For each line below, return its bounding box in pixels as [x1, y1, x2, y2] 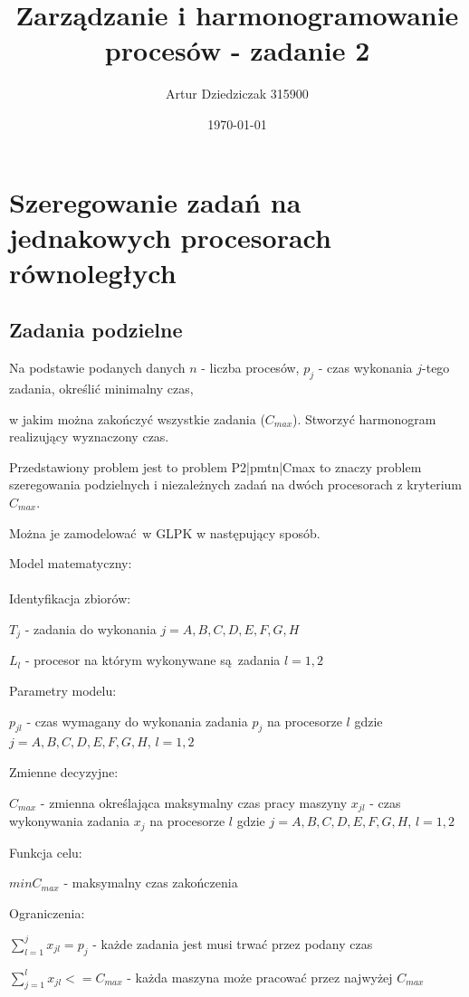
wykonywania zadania [9, 812, 130, 831]
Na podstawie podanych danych [9, 358, 186, 377]
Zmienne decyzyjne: [9, 763, 119, 782]
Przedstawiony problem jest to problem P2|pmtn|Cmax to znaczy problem [9, 457, 422, 476]
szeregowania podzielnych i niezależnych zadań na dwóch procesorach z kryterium [9, 475, 463, 494]
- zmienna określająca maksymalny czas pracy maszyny [40, 793, 348, 812]
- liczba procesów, [201, 358, 300, 377]
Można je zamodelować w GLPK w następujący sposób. [9, 523, 321, 542]
